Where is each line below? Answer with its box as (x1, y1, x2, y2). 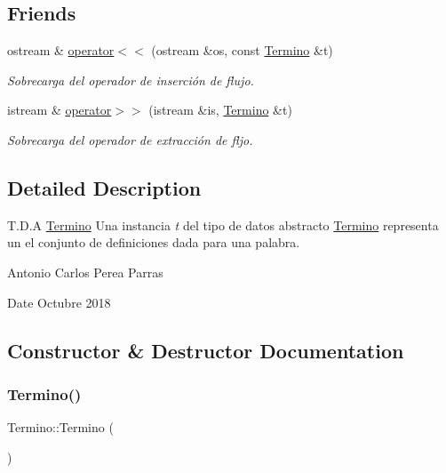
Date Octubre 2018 (7, 293, 111, 311)
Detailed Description (7, 173, 202, 201)
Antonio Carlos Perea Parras (7, 262, 163, 281)
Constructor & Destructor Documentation (7, 336, 404, 364)
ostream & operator (7, 41, 115, 60)
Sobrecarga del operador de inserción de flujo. (7, 70, 254, 89)
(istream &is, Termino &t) (148, 100, 292, 119)
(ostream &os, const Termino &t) (151, 41, 333, 60)
